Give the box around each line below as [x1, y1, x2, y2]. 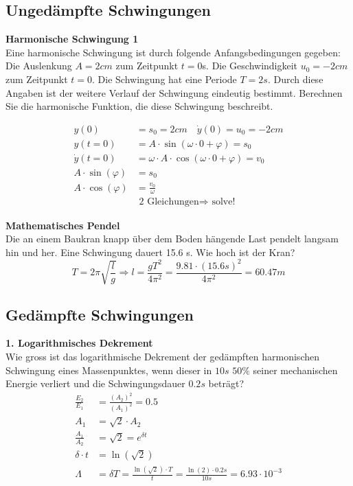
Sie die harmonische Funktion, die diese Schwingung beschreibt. [5, 99, 273, 113]
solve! [212, 197, 236, 207]
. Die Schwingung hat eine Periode [92, 71, 237, 86]
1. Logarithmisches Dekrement [5, 336, 153, 350]
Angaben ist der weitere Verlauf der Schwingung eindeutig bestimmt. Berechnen [5, 85, 343, 100]
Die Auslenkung [5, 58, 72, 73]
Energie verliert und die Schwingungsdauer [5, 376, 185, 391]
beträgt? [208, 376, 244, 391]
